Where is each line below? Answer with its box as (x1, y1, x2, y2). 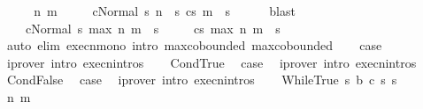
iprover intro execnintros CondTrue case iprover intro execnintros (6, 53, 417, 71)
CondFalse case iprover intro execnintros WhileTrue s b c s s (6, 70, 397, 89)
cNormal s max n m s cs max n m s (25, 18, 281, 37)
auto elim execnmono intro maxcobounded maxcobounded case (6, 36, 382, 54)
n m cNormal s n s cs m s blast (34, 2, 296, 19)
